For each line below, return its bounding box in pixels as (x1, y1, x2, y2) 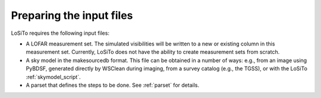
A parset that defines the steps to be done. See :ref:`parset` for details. (26, 81, 199, 89)
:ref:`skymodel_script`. (26, 73, 81, 80)
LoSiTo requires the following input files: (11, 30, 110, 37)
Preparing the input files (11, 9, 133, 22)
